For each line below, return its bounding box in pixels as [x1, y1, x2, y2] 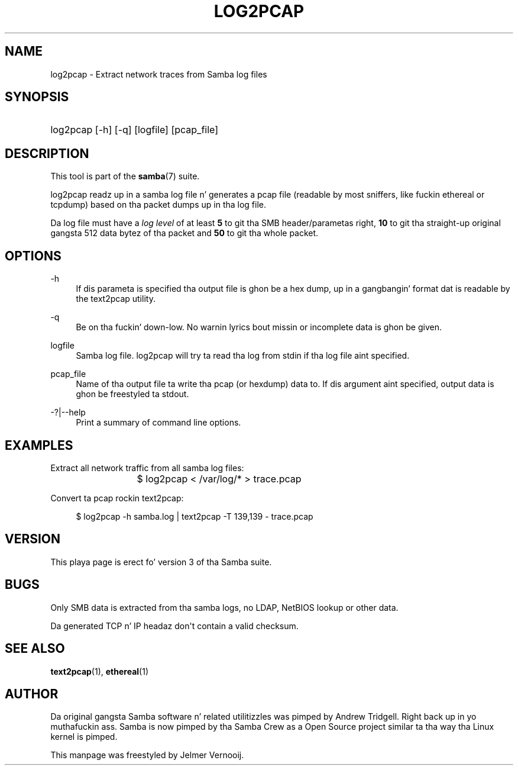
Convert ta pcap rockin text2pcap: [50, 492, 184, 503]
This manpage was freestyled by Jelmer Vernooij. [50, 750, 244, 761]
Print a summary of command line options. [76, 417, 241, 428]
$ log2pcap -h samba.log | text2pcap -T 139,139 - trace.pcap [76, 511, 313, 521]
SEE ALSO [5, 641, 65, 656]
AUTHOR [5, 686, 59, 701]
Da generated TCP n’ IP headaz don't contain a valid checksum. [50, 620, 299, 631]
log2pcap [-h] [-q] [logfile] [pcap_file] [50, 124, 219, 136]
